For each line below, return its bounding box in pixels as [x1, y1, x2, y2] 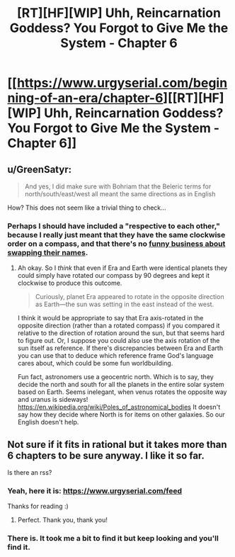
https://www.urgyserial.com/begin [16, 75, 228, 91]
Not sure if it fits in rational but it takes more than [7, 438, 228, 451]
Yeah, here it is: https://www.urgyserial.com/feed [7, 486, 183, 496]
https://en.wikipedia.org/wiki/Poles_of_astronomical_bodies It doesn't [17, 403, 221, 412]
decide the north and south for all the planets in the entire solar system [17, 381, 224, 389]
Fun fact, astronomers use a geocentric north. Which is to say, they [17, 373, 214, 381]
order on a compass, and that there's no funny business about [7, 239, 226, 249]
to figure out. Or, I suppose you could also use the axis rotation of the [17, 337, 220, 345]
